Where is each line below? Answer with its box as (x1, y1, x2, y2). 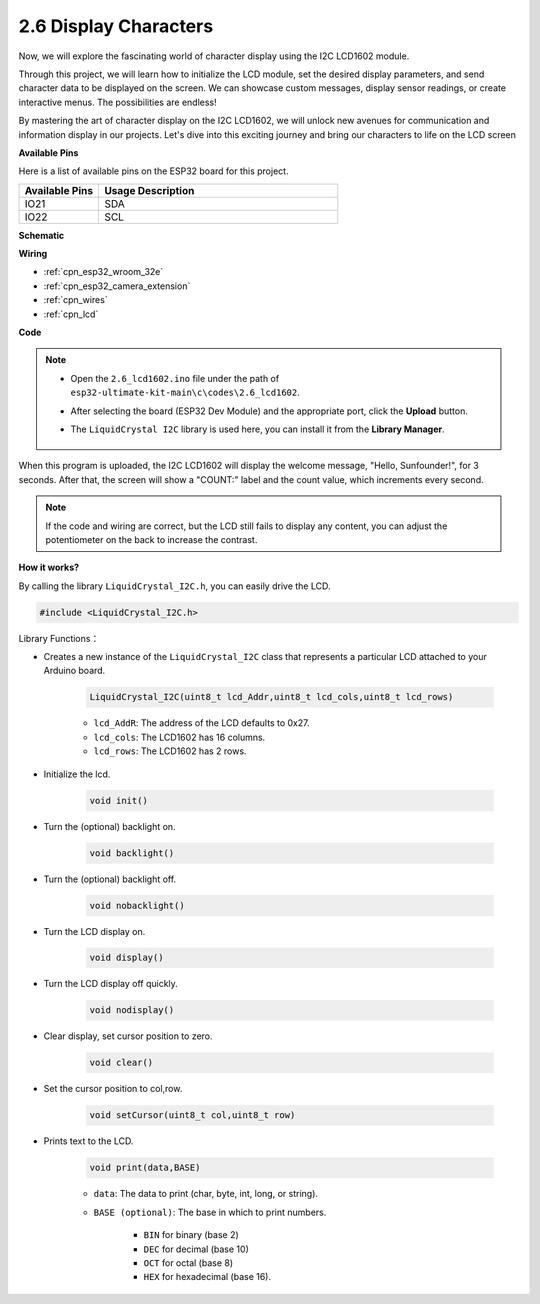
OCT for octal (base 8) (143, 1256, 234, 1269)
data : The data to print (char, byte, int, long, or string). (93, 1188, 319, 1200)
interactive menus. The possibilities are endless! (18, 96, 217, 108)
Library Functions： (18, 632, 100, 644)
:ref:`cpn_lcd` (43, 308, 99, 320)
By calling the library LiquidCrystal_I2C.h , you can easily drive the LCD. (18, 580, 331, 592)
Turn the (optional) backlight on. (43, 820, 176, 832)
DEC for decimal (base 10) (143, 1243, 249, 1255)
